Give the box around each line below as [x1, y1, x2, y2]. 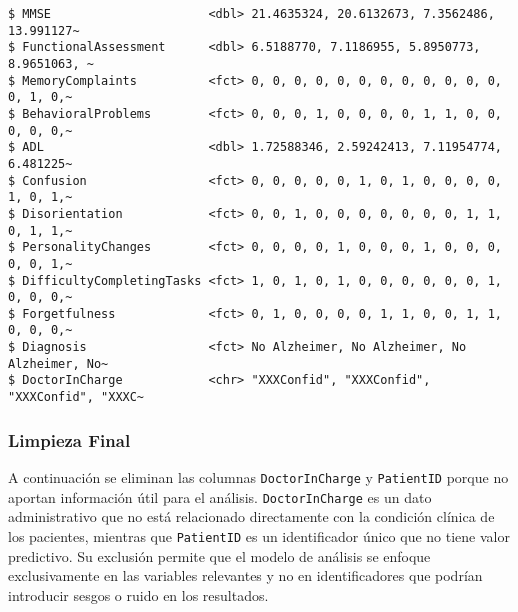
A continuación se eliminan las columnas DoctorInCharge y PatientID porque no [8, 466, 509, 487]
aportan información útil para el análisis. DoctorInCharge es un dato [8, 486, 432, 507]
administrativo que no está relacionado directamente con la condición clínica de [8, 506, 495, 527]
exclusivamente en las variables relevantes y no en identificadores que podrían [8, 565, 483, 586]
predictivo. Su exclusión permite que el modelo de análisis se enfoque [8, 545, 431, 566]
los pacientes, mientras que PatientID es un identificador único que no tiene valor [8, 525, 510, 546]
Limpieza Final [8, 427, 131, 452]
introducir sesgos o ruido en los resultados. [8, 584, 269, 605]
